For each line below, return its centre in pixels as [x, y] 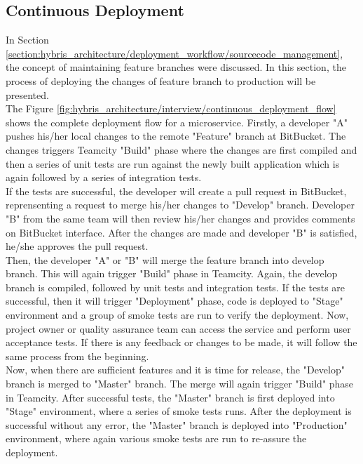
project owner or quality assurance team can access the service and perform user [178, 328]
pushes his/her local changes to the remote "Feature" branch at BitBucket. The [176, 136]
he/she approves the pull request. [77, 246]
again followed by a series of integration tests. [104, 177]
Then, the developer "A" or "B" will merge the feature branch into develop [165, 259]
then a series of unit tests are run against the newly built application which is [173, 163]
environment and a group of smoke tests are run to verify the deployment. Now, [177, 315]
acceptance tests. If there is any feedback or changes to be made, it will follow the [181, 342]
